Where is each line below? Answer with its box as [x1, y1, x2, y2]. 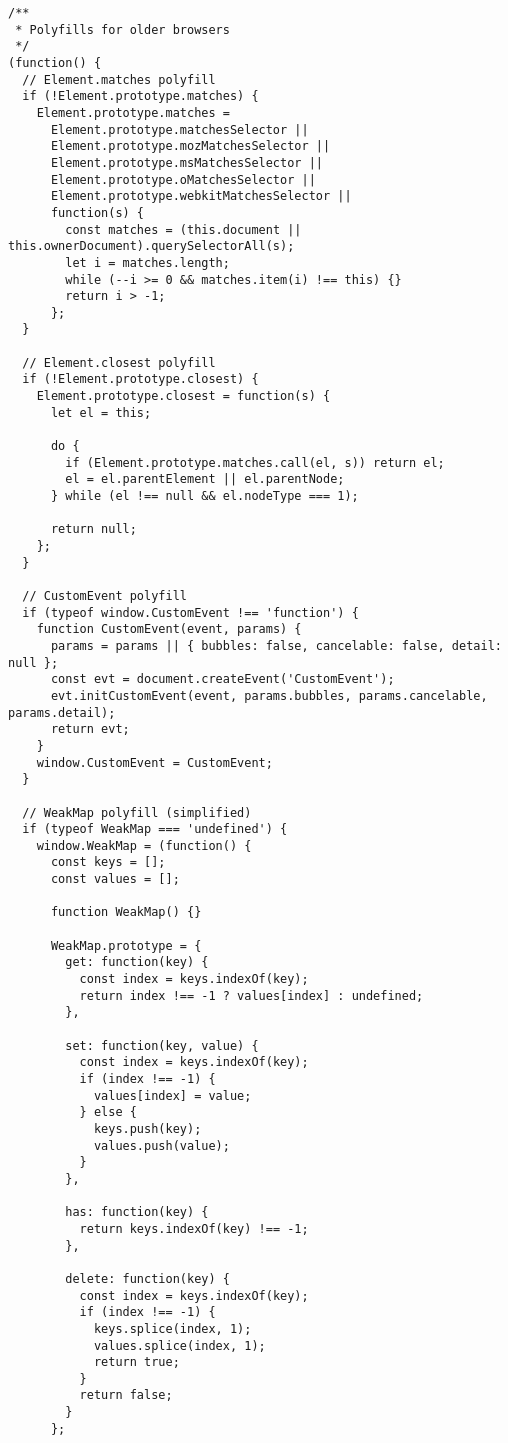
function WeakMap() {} [50, 905, 202, 920]
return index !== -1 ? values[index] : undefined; [79, 988, 424, 1003]
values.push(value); [93, 1138, 230, 1153]
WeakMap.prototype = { [50, 938, 202, 953]
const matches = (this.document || [65, 222, 302, 237]
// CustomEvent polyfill [22, 588, 187, 603]
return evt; [50, 722, 130, 737]
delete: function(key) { [65, 1271, 230, 1286]
